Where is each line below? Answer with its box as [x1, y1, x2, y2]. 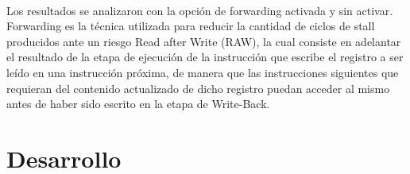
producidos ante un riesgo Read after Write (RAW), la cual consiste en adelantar [6, 33, 401, 49]
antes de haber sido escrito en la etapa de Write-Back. [6, 95, 270, 112]
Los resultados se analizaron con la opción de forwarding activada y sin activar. [6, 2, 393, 18]
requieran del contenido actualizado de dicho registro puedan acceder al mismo [6, 79, 390, 96]
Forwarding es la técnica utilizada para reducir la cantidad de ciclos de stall [6, 17, 375, 34]
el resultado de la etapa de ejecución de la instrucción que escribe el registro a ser [6, 48, 404, 65]
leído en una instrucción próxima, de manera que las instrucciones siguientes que [6, 64, 399, 80]
